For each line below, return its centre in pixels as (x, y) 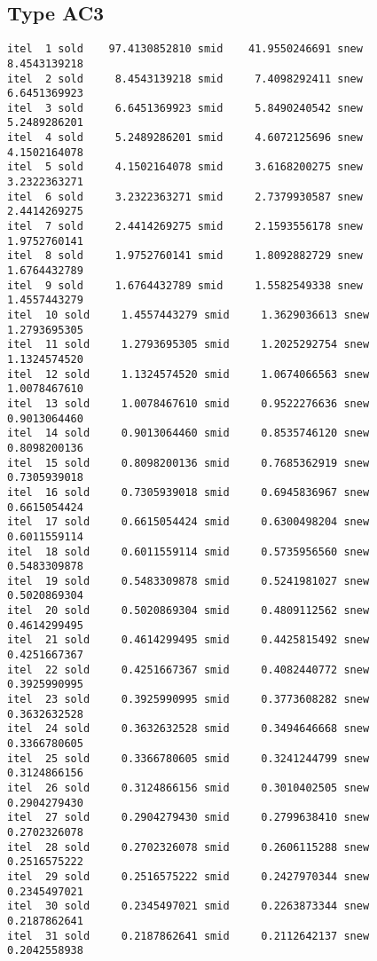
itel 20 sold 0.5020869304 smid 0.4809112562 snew (188, 611)
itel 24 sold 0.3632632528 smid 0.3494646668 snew (188, 729)
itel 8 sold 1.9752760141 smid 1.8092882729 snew (185, 256)
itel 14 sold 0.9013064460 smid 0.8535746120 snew (188, 433)
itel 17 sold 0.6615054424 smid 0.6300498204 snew (188, 522)
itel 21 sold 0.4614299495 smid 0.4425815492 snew (188, 640)
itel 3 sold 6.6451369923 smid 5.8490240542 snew (185, 108)
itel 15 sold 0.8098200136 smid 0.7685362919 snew (188, 463)
